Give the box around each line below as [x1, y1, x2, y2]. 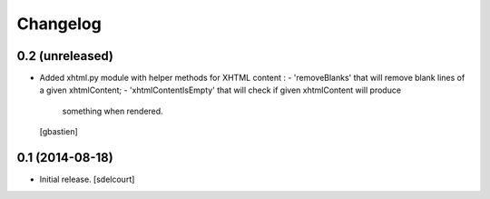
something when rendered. [62, 105, 163, 116]
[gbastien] [39, 126, 79, 137]
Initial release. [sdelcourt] [39, 174, 135, 185]
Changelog [16, 14, 102, 34]
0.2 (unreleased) [16, 48, 113, 64]
